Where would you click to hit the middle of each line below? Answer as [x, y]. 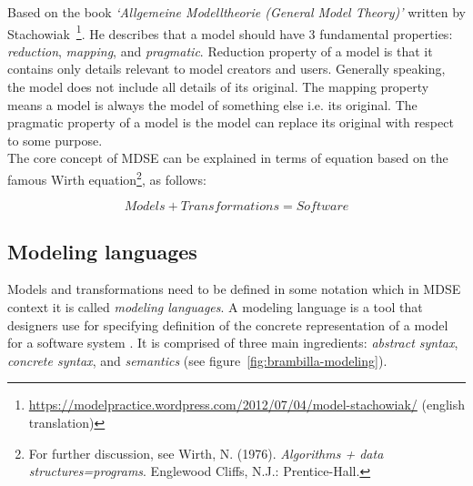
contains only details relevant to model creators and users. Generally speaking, [226, 69]
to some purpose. [55, 140]
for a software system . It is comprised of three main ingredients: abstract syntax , [233, 343]
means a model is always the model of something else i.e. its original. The [212, 104]
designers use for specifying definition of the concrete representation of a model [228, 324]
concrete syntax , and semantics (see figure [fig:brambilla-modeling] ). [197, 360]
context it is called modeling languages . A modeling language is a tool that [215, 307]
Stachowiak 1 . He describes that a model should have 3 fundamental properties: [230, 32]
